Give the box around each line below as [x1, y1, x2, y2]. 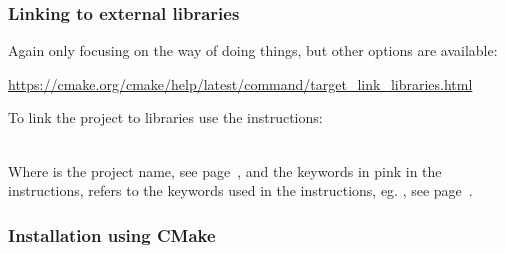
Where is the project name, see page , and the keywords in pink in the [8, 160, 442, 181]
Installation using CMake [8, 222, 216, 247]
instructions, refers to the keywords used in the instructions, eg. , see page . [8, 180, 473, 201]
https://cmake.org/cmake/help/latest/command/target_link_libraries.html [8, 73, 473, 94]
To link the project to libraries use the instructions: [8, 107, 323, 128]
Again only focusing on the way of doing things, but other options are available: [8, 40, 498, 61]
